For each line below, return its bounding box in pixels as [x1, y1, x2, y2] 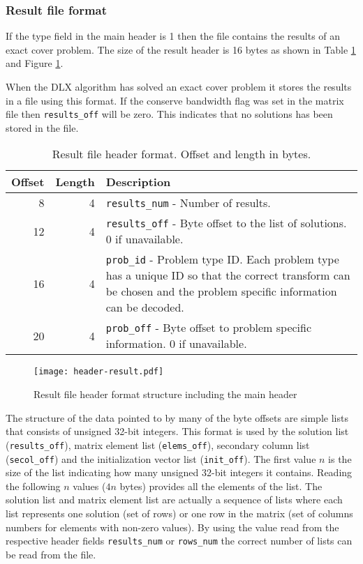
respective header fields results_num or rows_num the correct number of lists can [6, 533, 353, 548]
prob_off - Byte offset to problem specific [105, 319, 312, 336]
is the [328, 451, 352, 466]
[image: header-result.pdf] [34, 367, 164, 377]
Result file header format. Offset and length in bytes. [52, 146, 311, 162]
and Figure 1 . [6, 56, 64, 70]
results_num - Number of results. [105, 195, 271, 211]
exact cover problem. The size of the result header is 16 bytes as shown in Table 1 [6, 42, 356, 56]
